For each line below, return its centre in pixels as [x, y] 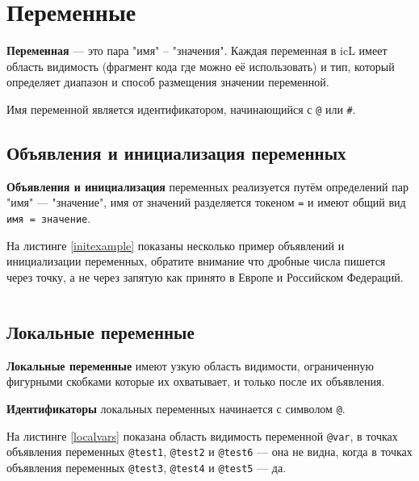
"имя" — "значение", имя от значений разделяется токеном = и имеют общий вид [206, 202]
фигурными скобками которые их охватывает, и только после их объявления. [196, 381]
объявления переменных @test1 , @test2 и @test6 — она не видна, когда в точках [209, 452]
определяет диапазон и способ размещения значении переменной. [168, 82]
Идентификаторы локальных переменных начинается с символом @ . [176, 408]
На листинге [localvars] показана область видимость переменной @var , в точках [202, 435]
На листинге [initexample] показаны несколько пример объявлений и [176, 245]
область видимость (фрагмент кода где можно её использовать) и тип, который [201, 66]
